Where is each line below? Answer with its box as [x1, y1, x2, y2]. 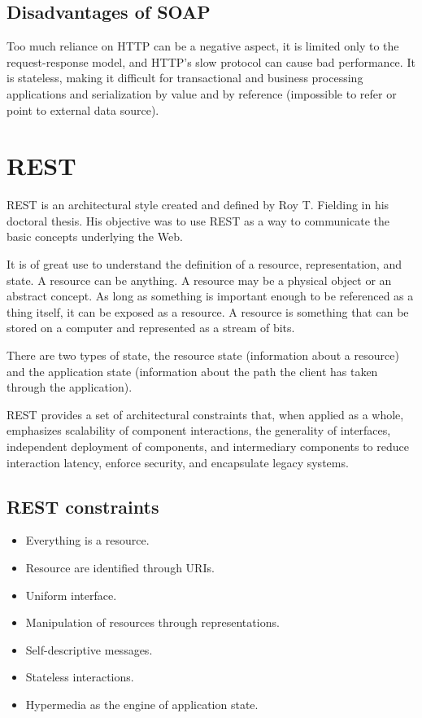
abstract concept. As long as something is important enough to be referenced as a [7, 287, 414, 304]
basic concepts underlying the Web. [7, 228, 183, 245]
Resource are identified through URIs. [25, 559, 215, 576]
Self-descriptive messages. [25, 641, 153, 658]
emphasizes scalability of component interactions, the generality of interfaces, [7, 422, 391, 439]
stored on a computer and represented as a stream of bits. [7, 319, 295, 336]
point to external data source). [7, 101, 159, 118]
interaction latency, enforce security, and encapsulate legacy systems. [7, 453, 349, 471]
